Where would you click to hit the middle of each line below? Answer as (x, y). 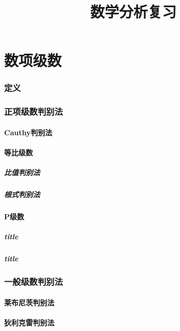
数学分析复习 (133, 12)
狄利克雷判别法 (29, 322)
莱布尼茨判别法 (29, 302)
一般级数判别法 (34, 282)
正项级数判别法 (34, 111)
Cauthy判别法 (28, 132)
